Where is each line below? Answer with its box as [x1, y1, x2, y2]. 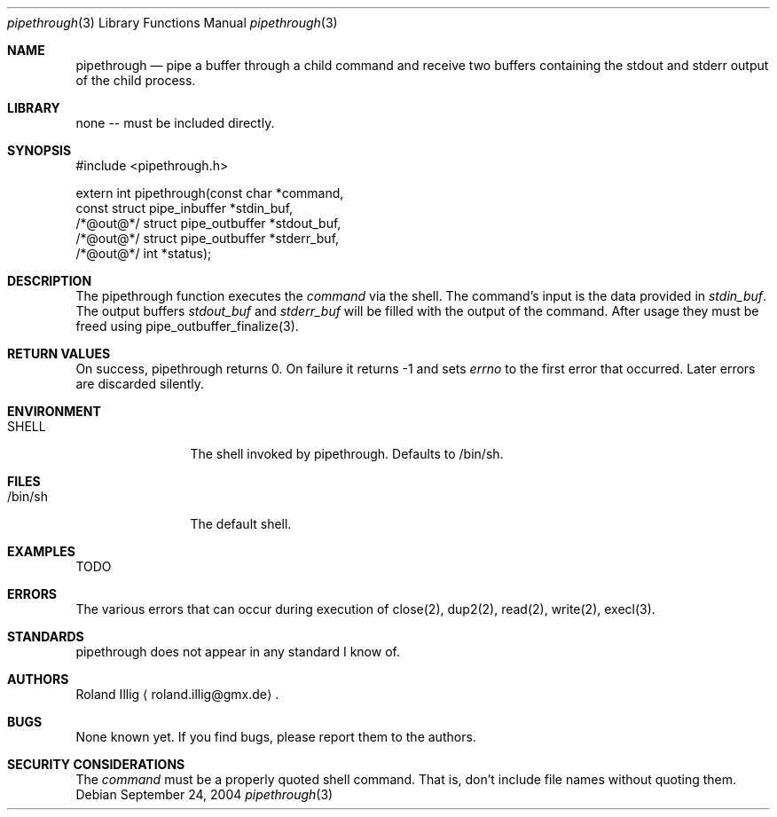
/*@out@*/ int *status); [75, 246, 212, 261]
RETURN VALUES [7, 346, 111, 361]
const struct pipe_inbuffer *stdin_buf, [75, 200, 294, 216]
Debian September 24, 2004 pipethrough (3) [75, 787, 334, 802]
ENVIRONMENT [7, 404, 101, 419]
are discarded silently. [75, 376, 204, 391]
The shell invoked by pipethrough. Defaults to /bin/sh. [190, 446, 504, 461]
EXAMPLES [7, 544, 75, 559]
